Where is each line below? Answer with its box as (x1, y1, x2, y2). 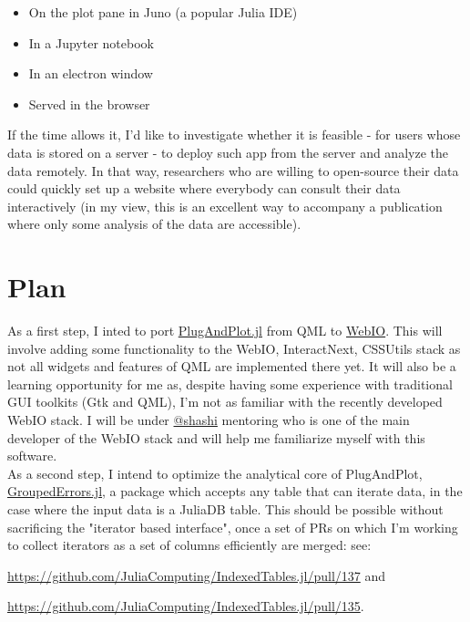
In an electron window (28, 64, 153, 83)
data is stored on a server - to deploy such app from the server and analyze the (7, 142, 448, 161)
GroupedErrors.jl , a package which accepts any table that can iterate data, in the (7, 482, 463, 501)
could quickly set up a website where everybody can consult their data (7, 179, 401, 198)
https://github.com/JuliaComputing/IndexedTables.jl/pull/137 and (7, 565, 386, 585)
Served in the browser (28, 94, 150, 113)
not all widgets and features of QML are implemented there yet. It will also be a (7, 357, 456, 376)
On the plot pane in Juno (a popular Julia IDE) (28, 3, 298, 21)
